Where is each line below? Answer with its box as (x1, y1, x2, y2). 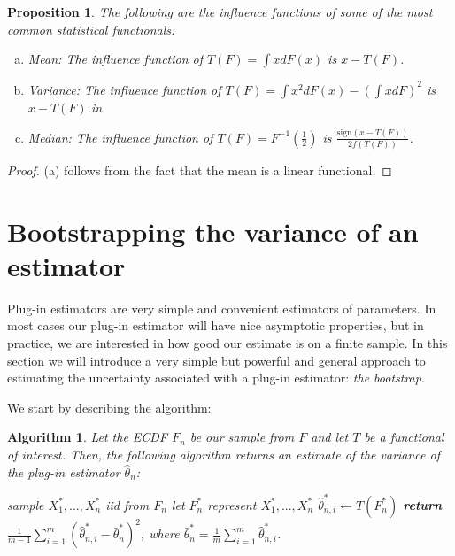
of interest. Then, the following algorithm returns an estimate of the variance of (7, 445, 440, 464)
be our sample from (189, 428, 295, 446)
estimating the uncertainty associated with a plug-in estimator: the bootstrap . (7, 368, 425, 387)
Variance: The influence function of (27, 80, 221, 98)
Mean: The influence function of (27, 50, 204, 68)
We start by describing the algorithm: (7, 398, 212, 416)
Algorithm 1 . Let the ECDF (7, 428, 168, 446)
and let (311, 428, 349, 446)
